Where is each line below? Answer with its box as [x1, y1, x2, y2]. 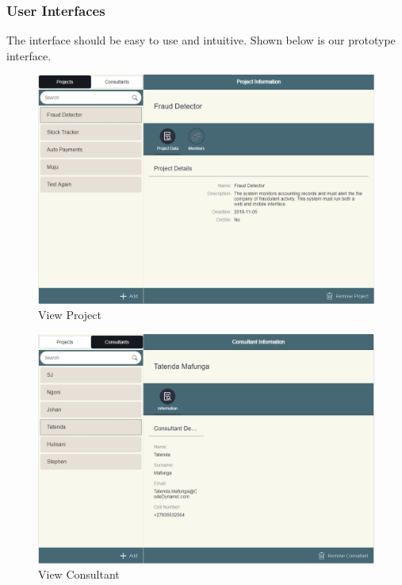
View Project [38, 306, 101, 323]
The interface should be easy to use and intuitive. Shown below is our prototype [6, 32, 396, 48]
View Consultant [38, 566, 120, 583]
